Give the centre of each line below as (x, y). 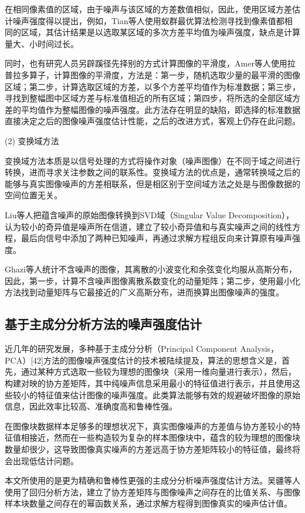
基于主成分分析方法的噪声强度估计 (103, 324)
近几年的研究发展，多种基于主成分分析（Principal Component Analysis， (142, 349)
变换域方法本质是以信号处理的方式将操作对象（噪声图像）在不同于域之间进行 (152, 160)
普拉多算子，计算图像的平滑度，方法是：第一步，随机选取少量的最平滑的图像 (152, 74)
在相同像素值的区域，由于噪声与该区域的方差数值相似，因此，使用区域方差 (148, 9)
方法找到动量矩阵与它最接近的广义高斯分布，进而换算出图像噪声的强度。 (144, 292)
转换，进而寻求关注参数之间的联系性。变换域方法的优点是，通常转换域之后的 (152, 172)
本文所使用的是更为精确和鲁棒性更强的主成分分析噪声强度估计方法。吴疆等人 (152, 480)
